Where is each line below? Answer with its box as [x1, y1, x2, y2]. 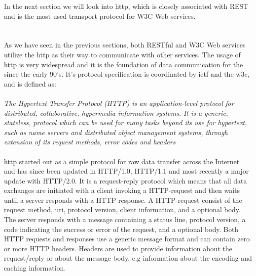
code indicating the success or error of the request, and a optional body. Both [4, 224, 239, 234]
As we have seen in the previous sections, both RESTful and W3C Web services [4, 40, 246, 50]
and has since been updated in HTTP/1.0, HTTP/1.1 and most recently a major [4, 166, 249, 176]
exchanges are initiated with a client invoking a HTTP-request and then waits [4, 185, 240, 195]
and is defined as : [4, 78, 56, 89]
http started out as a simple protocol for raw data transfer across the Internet [4, 156, 240, 166]
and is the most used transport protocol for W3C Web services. [4, 10, 196, 21]
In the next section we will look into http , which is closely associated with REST [4, 1, 249, 11]
